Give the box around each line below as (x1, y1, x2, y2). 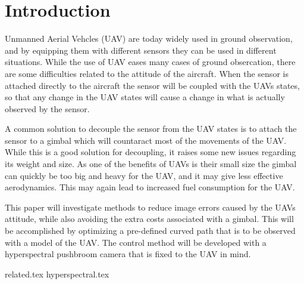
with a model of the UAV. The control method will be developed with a (5, 236, 267, 248)
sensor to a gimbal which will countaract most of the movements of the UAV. (5, 134, 287, 146)
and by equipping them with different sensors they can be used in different (5, 44, 277, 56)
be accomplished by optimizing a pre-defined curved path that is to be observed (5, 224, 296, 237)
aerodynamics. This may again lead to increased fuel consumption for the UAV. (5, 181, 295, 193)
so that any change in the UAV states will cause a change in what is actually (5, 91, 285, 103)
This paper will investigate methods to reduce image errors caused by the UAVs (5, 200, 296, 213)
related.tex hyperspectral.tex (5, 267, 109, 280)
